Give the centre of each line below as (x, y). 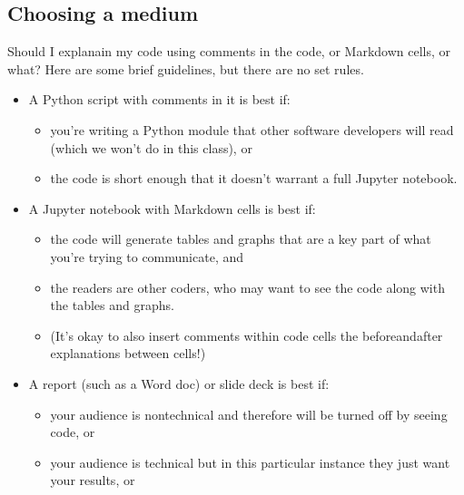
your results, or (93, 480)
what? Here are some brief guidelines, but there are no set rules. (186, 68)
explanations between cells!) (128, 353)
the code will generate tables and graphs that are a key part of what (241, 239)
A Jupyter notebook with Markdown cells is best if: (172, 208)
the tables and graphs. (112, 305)
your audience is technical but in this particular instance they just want (250, 462)
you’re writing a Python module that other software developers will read (252, 129)
